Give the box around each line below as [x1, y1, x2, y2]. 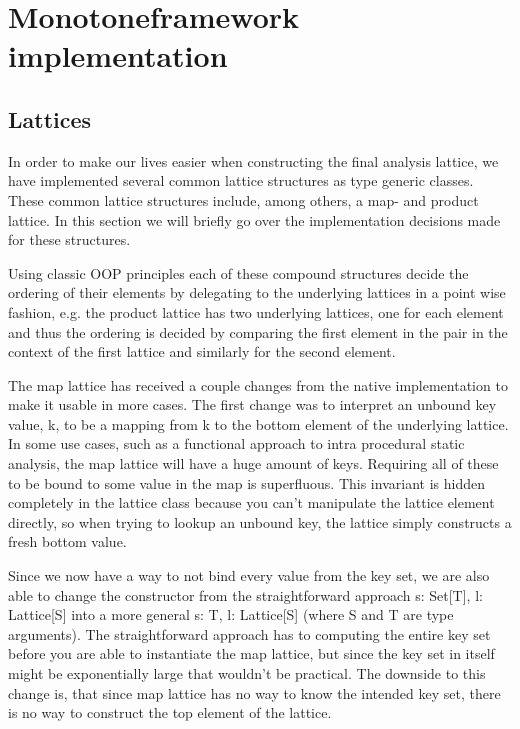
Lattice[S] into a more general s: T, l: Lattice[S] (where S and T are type [8, 604, 454, 625]
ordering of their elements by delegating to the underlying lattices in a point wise [8, 282, 506, 303]
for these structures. [8, 229, 131, 250]
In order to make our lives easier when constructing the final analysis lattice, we [8, 150, 499, 171]
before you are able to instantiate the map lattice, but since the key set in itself [8, 643, 495, 664]
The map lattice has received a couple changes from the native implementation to [8, 374, 508, 395]
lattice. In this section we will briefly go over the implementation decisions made [8, 209, 501, 230]
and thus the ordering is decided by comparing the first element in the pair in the [8, 321, 508, 342]
